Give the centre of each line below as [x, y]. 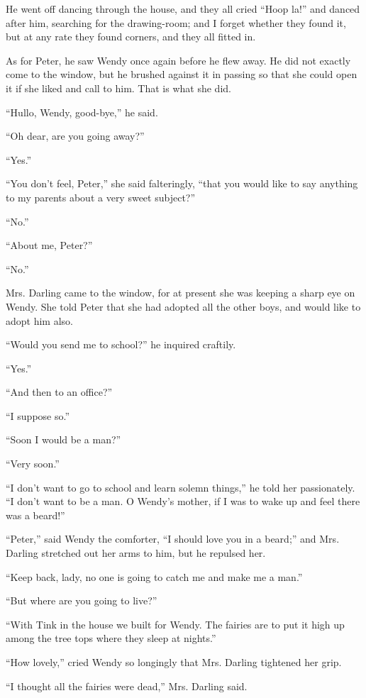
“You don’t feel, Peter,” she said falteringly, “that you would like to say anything [182, 183]
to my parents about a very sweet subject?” [101, 197]
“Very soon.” [33, 464]
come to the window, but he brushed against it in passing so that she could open [182, 74]
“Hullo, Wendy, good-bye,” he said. [82, 112]
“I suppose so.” [38, 415]
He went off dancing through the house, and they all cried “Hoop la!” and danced [183, 9]
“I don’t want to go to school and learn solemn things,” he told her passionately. [181, 487]
